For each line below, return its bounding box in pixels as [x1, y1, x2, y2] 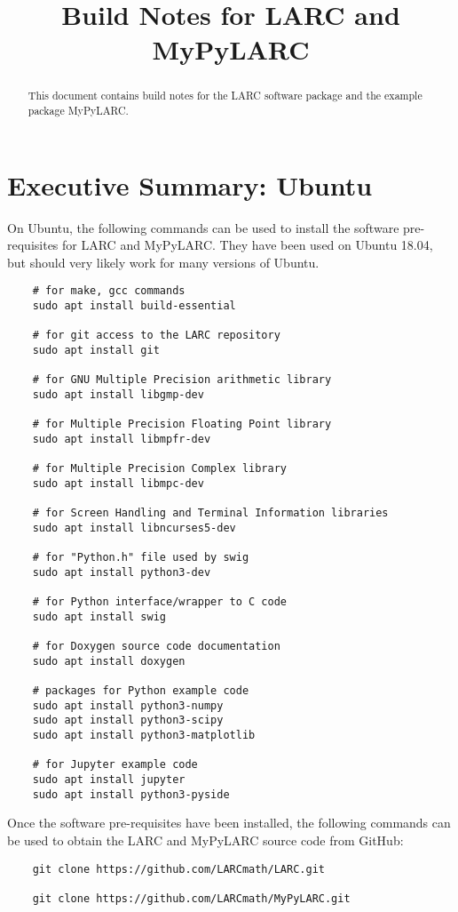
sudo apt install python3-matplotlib [32, 729, 256, 742]
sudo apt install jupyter [32, 773, 186, 787]
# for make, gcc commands [32, 284, 186, 298]
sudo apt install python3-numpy [32, 699, 224, 712]
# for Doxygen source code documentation [32, 640, 280, 653]
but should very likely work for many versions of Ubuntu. [7, 252, 320, 271]
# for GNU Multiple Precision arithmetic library [32, 373, 332, 387]
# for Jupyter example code [32, 758, 198, 772]
